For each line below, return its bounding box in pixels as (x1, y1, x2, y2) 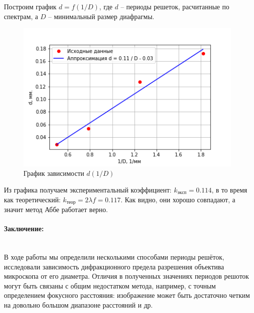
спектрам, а (4, 11, 38, 21)
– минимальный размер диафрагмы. (48, 11, 155, 21)
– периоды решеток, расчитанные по (120, 1, 230, 11)
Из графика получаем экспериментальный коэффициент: (4, 185, 172, 195)
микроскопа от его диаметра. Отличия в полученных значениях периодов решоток (4, 271, 249, 281)
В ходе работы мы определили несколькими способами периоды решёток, (4, 252, 225, 262)
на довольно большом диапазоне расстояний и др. (4, 300, 153, 310)
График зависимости (23, 168, 85, 178)
